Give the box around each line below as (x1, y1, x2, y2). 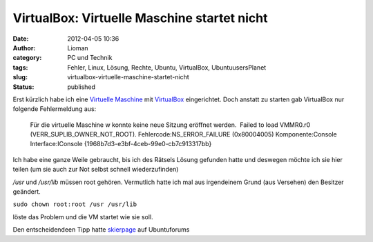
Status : (12, 83, 35, 91)
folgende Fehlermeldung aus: (12, 105, 97, 113)
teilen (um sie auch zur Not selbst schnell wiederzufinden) (12, 165, 179, 174)
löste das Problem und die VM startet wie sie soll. (12, 212, 153, 221)
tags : (12, 63, 28, 72)
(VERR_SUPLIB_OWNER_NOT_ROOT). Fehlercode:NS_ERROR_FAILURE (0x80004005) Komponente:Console (30, 130, 338, 139)
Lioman (67, 43, 89, 52)
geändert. (12, 188, 41, 196)
